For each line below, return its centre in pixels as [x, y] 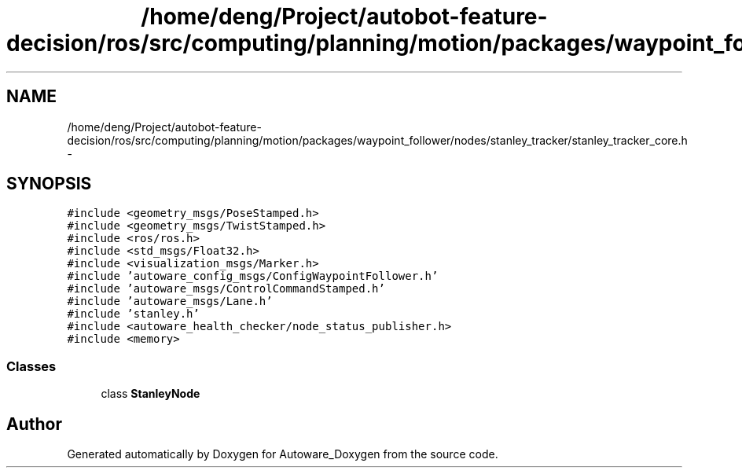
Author [34, 424]
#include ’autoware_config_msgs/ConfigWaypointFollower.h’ [253, 276]
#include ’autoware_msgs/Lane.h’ [170, 301]
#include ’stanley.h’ [133, 314]
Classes [31, 366]
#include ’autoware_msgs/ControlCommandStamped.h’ [226, 289]
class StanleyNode [151, 394]
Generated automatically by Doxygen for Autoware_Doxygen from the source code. [283, 454]
